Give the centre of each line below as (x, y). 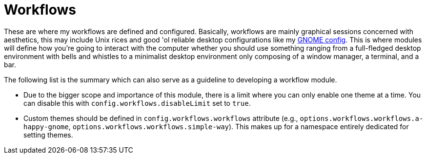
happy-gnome (46, 127)
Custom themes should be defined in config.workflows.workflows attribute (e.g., (161, 118)
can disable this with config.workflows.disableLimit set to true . (137, 103)
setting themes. (48, 135)
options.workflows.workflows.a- (362, 118)
